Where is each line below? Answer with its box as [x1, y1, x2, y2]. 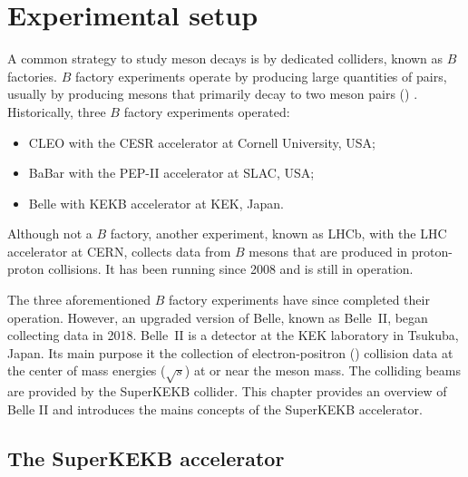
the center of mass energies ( [7, 361, 166, 380]
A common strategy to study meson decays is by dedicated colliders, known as [7, 49, 444, 68]
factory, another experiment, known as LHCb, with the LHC [110, 224, 447, 243]
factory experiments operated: [123, 102, 290, 121]
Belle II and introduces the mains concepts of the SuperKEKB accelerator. [7, 399, 423, 418]
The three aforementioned [7, 290, 151, 309]
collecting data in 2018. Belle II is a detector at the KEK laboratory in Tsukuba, [7, 326, 459, 345]
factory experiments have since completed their [168, 290, 430, 309]
